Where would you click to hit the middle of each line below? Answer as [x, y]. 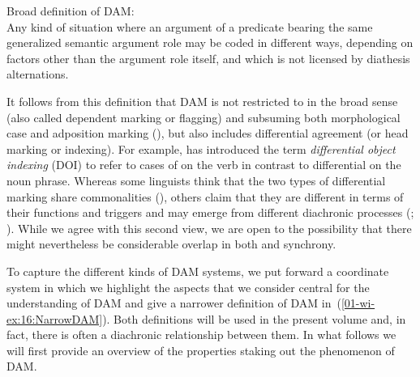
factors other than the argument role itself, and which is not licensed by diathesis [208, 58]
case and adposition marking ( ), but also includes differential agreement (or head [208, 133]
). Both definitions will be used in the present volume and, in [254, 318]
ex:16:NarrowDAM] [55, 318]
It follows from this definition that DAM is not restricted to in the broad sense [202, 101]
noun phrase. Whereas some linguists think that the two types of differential [196, 180]
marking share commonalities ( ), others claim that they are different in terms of [205, 196]
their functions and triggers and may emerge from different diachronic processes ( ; [210, 212]
